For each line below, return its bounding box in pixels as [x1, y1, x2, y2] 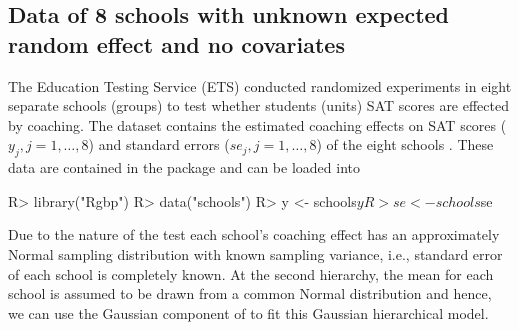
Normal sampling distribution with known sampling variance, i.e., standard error [8, 243, 503, 264]
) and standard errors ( [88, 134, 230, 155]
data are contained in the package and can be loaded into [8, 157, 360, 178]
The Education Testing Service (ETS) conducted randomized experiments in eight [8, 75, 512, 96]
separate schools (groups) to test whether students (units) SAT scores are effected [8, 95, 510, 116]
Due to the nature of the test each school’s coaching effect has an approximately [8, 224, 500, 245]
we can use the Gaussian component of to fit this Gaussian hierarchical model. [8, 302, 489, 323]
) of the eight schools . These [316, 134, 494, 155]
